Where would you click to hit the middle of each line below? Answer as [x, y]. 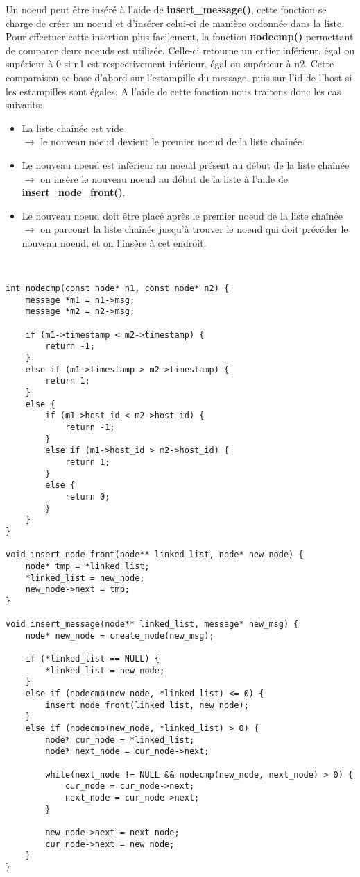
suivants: [24, 105]
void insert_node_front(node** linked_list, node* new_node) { [155, 555]
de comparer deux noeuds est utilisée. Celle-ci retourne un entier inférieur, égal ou [180, 50]
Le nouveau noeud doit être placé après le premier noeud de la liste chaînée [182, 215]
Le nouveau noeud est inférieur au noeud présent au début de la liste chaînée [186, 164]
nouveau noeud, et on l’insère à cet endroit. [114, 242]
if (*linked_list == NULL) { [92, 659]
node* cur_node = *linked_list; [120, 740]
